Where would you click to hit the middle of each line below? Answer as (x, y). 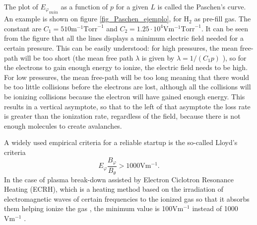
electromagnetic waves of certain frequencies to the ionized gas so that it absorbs (127, 198)
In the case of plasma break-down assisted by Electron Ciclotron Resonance (119, 179)
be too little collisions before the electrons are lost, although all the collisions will (128, 87)
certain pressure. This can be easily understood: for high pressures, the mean (121, 48)
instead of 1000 (215, 208)
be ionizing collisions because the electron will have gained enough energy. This (125, 96)
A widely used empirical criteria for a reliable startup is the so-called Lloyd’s (121, 142)
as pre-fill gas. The (223, 19)
